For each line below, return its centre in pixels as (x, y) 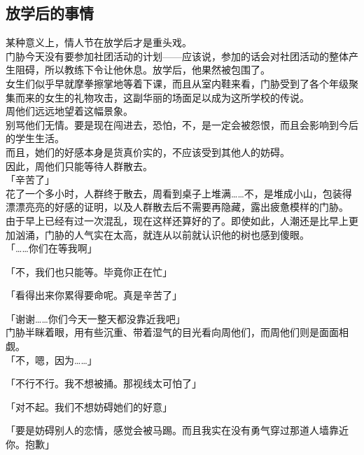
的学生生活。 (35, 138)
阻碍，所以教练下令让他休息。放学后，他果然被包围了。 (142, 70)
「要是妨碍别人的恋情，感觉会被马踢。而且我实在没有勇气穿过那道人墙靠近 (177, 430)
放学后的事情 (50, 13)
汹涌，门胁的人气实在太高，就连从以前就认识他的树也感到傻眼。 (162, 234)
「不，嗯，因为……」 (51, 359)
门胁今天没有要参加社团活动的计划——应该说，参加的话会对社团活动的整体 (177, 56)
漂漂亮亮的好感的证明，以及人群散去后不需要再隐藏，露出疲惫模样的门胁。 (177, 207)
